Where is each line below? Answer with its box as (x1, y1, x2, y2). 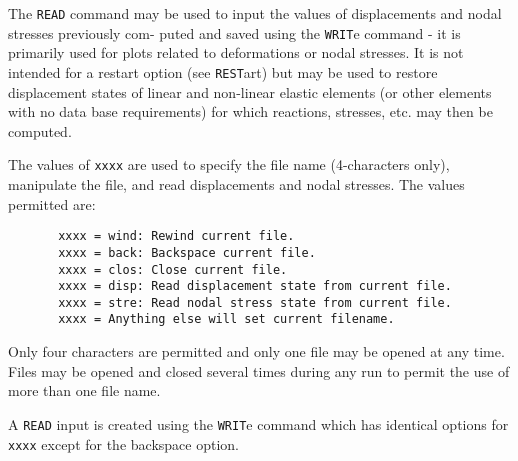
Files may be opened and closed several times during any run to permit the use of (8, 360, 510, 381)
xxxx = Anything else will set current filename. (58, 312, 395, 327)
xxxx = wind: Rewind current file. (58, 229, 295, 244)
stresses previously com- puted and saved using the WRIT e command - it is (8, 22, 461, 43)
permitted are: (8, 193, 96, 214)
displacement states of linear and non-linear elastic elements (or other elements (8, 81, 492, 102)
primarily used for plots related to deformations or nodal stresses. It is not (8, 42, 464, 63)
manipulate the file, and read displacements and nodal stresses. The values (8, 174, 465, 194)
